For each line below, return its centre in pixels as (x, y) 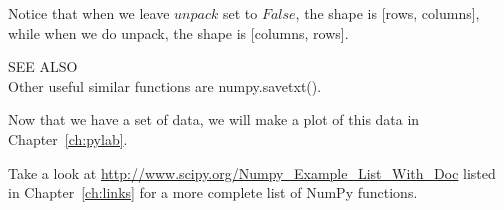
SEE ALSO (43, 66)
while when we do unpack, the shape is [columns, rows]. (178, 32)
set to (240, 13)
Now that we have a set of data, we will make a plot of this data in (214, 119)
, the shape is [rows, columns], (387, 13)
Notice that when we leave (89, 13)
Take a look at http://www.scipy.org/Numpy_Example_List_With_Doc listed (252, 172)
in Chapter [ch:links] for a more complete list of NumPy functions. (213, 192)
